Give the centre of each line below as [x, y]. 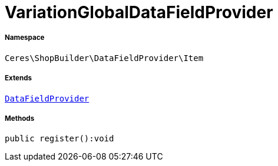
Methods [20, 118]
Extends [19, 78]
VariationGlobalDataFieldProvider [139, 12]
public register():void [59, 139]
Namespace [25, 38]
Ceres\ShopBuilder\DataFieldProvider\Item [104, 58]
